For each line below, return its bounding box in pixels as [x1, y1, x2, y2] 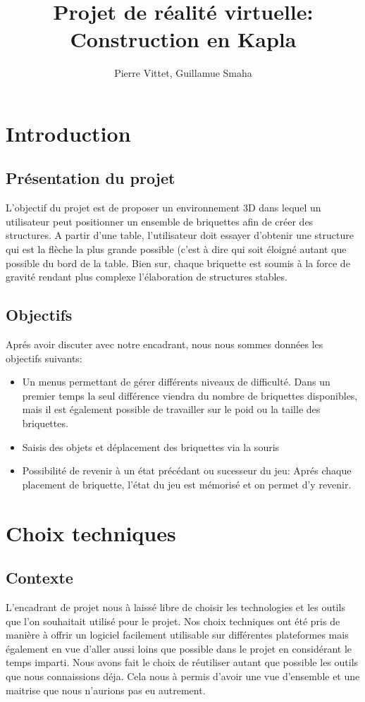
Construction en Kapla [70, 25, 297, 54]
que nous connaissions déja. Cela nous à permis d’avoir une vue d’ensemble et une [6, 668, 360, 683]
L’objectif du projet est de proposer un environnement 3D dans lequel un [6, 200, 321, 215]
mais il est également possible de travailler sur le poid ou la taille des [22, 402, 321, 417]
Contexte [6, 567, 73, 589]
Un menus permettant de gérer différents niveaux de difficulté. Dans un [22, 374, 330, 389]
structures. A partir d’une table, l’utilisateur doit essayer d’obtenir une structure [6, 228, 354, 242]
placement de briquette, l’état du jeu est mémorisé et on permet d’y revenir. [22, 476, 352, 491]
